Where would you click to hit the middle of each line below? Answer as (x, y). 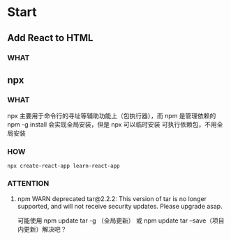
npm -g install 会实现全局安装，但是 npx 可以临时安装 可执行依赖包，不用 (112, 125)
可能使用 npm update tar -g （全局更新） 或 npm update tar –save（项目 (121, 221)
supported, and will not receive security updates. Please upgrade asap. (120, 206)
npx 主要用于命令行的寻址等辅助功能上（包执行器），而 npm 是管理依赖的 (112, 116)
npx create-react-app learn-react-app (64, 166)
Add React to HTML (50, 38)
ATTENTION (28, 184)
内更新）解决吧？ (42, 229)
